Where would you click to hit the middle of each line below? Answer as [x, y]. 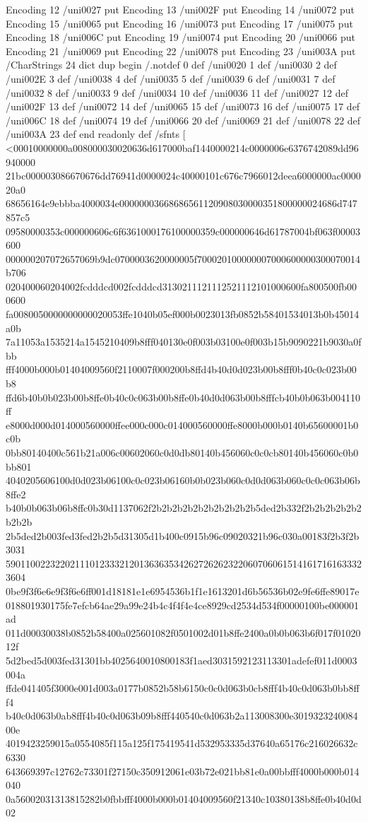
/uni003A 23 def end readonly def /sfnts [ [96, 134]
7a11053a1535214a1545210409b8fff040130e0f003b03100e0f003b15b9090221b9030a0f [184, 342]
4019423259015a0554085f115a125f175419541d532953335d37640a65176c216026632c [182, 743]
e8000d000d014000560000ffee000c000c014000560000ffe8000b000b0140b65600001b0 [182, 424]
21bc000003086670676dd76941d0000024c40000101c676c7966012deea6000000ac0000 [183, 176]
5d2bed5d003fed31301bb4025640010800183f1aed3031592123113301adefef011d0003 [182, 660]
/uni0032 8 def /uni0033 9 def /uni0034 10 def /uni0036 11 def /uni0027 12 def [177, 92]
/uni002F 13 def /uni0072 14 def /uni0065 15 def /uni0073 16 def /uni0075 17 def [183, 106]
